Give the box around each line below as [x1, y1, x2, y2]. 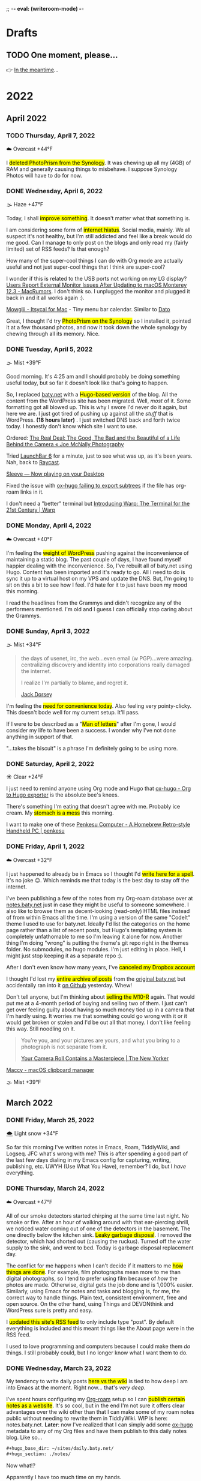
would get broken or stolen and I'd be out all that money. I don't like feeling [6, 1019, 191, 1026]
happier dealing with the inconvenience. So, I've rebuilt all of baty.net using [6, 562, 193, 569]
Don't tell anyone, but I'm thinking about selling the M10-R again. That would [6, 993, 195, 1001]
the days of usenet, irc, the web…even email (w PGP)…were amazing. [20, 655, 193, 662]
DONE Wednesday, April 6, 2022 [6, 187, 103, 195]
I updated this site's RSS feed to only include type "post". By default [6, 1318, 174, 1325]
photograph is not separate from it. [20, 1043, 107, 1050]
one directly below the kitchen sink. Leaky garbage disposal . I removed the [6, 1231, 192, 1238]
